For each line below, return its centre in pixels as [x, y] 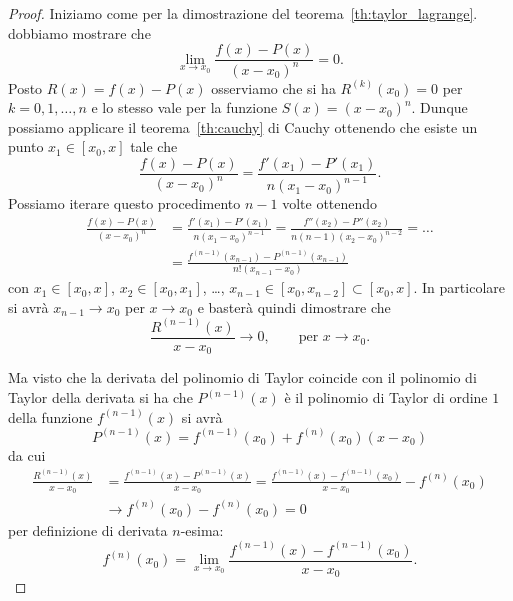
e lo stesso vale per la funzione [184, 107]
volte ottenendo [330, 203]
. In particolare [459, 287]
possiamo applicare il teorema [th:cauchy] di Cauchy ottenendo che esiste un [243, 126]
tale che [154, 146]
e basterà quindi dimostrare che [294, 306]
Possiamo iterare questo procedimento [124, 203]
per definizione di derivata [88, 529]
